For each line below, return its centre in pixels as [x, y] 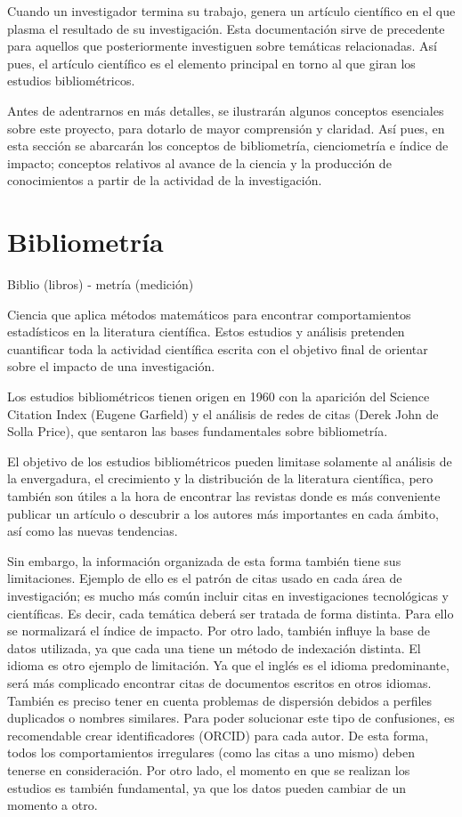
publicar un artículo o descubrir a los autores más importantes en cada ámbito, [223, 513]
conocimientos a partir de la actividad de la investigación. [165, 180]
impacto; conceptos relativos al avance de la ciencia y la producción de [199, 162]
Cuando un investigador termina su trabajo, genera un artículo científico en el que [231, 11]
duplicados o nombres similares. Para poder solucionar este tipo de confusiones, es [231, 718]
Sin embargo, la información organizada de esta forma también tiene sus [204, 560]
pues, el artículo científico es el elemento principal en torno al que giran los [211, 63]
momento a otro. [53, 805]
